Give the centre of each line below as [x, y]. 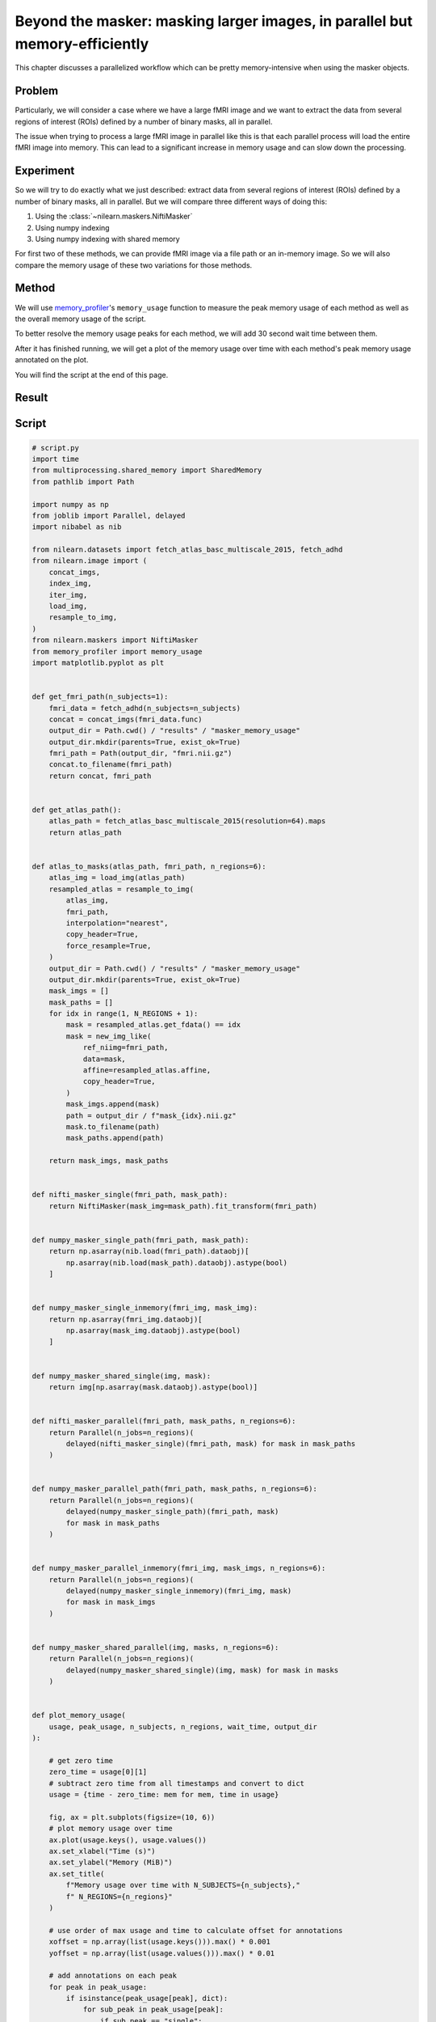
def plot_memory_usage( [79, 1715]
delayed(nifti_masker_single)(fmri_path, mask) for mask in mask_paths [211, 1443]
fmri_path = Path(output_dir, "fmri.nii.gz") [140, 753]
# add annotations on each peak [113, 1976]
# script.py [56, 448]
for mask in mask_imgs [111, 1602]
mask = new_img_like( [109, 1036]
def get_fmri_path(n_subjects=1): [100, 697]
